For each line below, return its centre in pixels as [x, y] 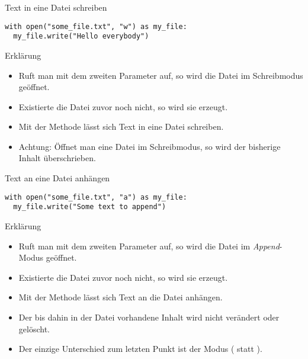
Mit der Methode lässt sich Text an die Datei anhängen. [121, 297]
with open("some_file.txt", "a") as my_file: [96, 197]
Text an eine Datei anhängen [57, 178]
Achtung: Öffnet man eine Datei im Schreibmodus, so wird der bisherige [150, 146]
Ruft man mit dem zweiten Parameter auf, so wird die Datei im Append [149, 246]
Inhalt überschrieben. [57, 158]
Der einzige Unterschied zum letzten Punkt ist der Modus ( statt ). [140, 349]
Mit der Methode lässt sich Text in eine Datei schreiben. [121, 126]
